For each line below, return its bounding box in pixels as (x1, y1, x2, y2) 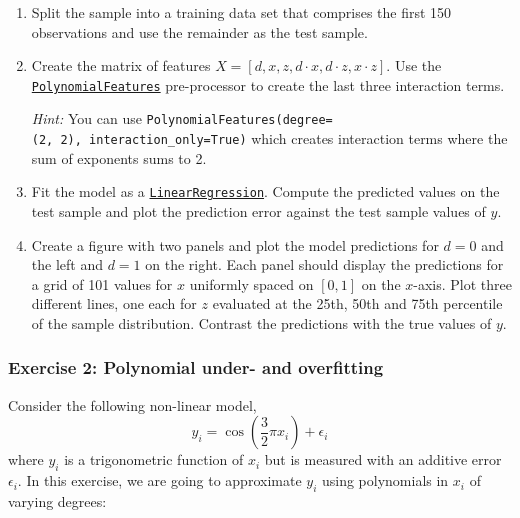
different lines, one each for (31, 293, 197, 314)
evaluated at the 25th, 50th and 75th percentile (212, 293, 503, 314)
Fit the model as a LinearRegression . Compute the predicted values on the (31, 181, 500, 202)
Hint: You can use (31, 108, 142, 129)
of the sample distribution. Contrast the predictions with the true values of (31, 312, 492, 333)
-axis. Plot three (413, 273, 512, 294)
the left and (31, 254, 103, 275)
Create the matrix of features (31, 55, 211, 76)
